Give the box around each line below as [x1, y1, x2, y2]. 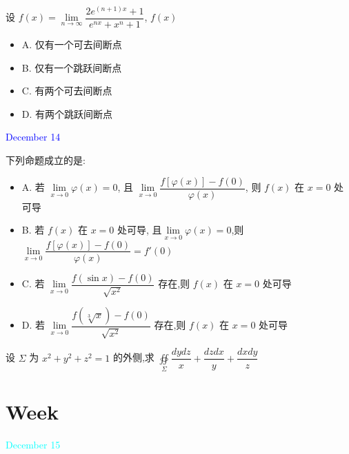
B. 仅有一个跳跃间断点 [21, 60, 122, 74]
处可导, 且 [117, 223, 162, 237]
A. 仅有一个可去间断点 [21, 37, 122, 52]
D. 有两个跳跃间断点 [21, 106, 113, 121]
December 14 [6, 130, 61, 144]
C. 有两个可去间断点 [21, 83, 112, 98]
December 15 [6, 437, 61, 452]
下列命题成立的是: [6, 153, 86, 167]
